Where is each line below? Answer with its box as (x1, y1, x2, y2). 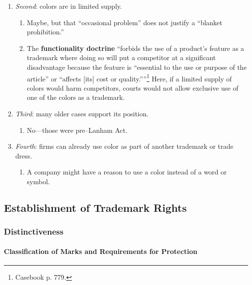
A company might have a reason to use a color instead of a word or (27, 167, 227, 177)
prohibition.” (27, 27, 64, 37)
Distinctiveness (4, 225, 63, 237)
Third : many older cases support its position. (15, 109, 149, 118)
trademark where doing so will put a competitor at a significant (27, 52, 216, 63)
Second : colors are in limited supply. (15, 1, 122, 11)
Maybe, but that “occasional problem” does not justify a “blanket (27, 17, 222, 27)
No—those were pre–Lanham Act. (27, 125, 127, 135)
